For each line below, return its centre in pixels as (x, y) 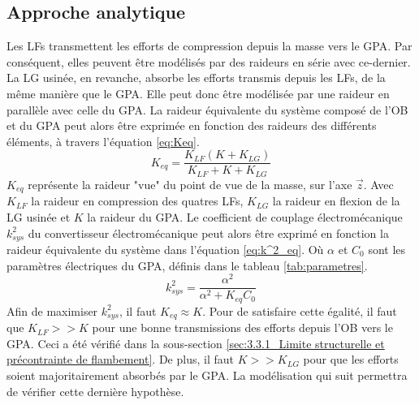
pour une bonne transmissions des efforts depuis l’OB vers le (242, 327)
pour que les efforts (351, 359)
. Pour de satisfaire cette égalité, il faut (300, 310)
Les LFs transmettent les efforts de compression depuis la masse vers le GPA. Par (209, 46)
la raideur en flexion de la (336, 201)
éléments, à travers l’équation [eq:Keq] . (103, 141)
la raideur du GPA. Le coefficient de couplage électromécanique (245, 216)
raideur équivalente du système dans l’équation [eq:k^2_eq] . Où (165, 249)
